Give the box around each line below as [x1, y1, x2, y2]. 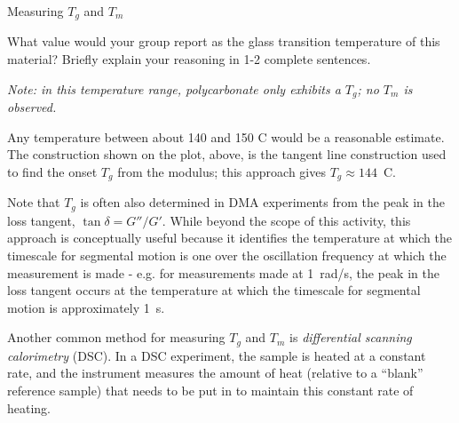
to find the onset [7, 162, 98, 180]
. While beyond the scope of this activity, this [162, 211, 411, 229]
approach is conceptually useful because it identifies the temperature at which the [7, 228, 452, 247]
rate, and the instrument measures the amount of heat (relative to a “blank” [7, 363, 423, 382]
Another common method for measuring [7, 328, 226, 347]
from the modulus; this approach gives [117, 162, 326, 180]
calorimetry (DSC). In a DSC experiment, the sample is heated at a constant [7, 346, 426, 364]
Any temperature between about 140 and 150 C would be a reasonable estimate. [7, 127, 445, 146]
